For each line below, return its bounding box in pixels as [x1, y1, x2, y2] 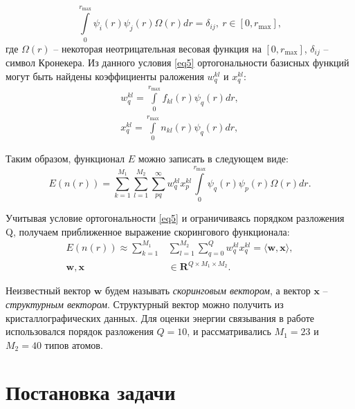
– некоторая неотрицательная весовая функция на [53, 41, 262, 55]
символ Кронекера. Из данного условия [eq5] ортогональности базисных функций [6, 55, 349, 69]
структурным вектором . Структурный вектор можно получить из [6, 296, 284, 311]
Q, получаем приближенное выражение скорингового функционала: [6, 224, 290, 238]
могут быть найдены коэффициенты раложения [6, 68, 204, 83]
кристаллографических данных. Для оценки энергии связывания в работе [6, 310, 315, 325]
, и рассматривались [187, 324, 271, 339]
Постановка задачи [6, 378, 176, 406]
